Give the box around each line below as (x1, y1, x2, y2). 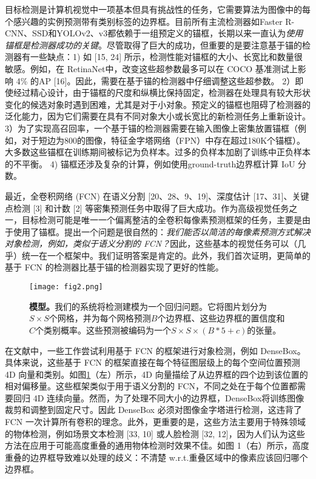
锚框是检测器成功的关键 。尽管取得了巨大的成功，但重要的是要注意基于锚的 (5, 38, 302, 51)
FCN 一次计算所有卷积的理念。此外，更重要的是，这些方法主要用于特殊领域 (5, 415, 306, 428)
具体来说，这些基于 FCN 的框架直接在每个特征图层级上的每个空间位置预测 (5, 356, 300, 369)
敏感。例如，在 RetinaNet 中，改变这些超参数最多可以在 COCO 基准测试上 (5, 62, 298, 75)
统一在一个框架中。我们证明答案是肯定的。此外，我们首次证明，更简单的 (21, 249, 311, 261)
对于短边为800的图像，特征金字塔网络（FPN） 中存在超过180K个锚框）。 (21, 133, 306, 146)
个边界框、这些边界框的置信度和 (157, 312, 285, 324)
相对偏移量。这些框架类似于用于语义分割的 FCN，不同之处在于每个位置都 (5, 380, 298, 392)
